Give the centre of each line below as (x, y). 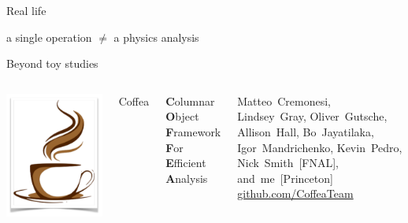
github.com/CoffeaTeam (295, 193)
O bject (182, 116)
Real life (26, 10)
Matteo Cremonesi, (284, 100)
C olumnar (190, 100)
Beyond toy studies (52, 63)
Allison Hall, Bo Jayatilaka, (306, 131)
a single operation (49, 37)
